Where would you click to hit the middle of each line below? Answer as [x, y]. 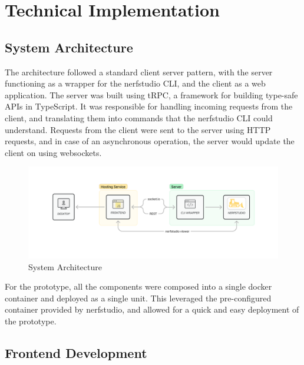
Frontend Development [76, 352]
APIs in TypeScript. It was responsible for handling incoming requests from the [149, 106]
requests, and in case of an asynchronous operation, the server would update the [150, 141]
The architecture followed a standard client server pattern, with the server [139, 72]
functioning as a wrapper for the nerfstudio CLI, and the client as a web [135, 83]
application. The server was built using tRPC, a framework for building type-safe [151, 94]
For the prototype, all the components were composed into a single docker [138, 286]
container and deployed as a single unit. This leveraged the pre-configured [138, 298]
